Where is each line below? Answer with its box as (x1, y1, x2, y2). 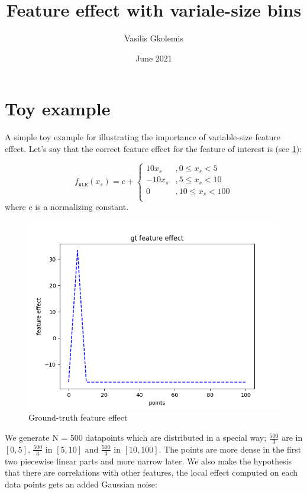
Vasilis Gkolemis (124, 32, 183, 44)
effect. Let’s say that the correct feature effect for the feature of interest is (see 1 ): (5, 142, 302, 154)
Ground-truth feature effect (28, 411, 128, 424)
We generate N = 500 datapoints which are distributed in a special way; (5, 431, 267, 444)
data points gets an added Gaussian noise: (5, 477, 157, 490)
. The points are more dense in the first (159, 443, 302, 455)
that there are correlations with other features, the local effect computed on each (5, 466, 298, 479)
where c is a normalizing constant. (5, 201, 129, 213)
